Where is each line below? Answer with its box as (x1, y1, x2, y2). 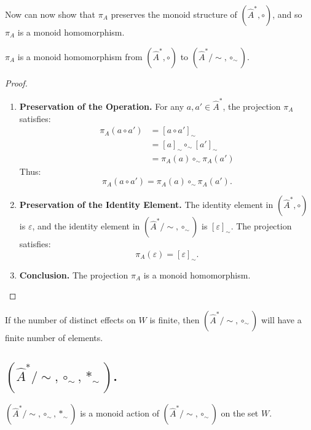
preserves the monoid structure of (111, 8, 237, 20)
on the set (221, 407, 259, 420)
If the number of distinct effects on (5, 313, 136, 326)
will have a (261, 313, 302, 326)
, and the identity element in (32, 220, 140, 232)
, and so (272, 8, 302, 20)
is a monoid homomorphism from (17, 50, 143, 63)
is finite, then (149, 313, 200, 326)
